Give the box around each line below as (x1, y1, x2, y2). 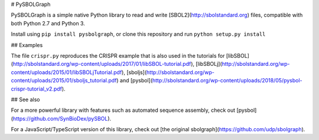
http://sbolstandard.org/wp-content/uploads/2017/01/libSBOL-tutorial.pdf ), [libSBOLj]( (12, 61, 223, 68)
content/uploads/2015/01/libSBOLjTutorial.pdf (11, 68, 122, 76)
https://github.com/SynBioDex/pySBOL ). (12, 115, 112, 122)
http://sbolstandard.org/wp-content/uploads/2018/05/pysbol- (152, 77, 302, 84)
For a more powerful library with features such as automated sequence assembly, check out (11, 106, 236, 114)
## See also (11, 96, 40, 103)
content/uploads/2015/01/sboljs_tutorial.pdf (11, 77, 117, 84)
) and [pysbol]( (116, 77, 153, 84)
